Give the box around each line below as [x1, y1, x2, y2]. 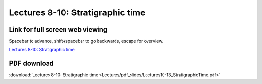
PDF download [9, 60, 54, 68]
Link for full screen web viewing [9, 25, 108, 34]
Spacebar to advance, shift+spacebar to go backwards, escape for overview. [9, 38, 164, 44]
